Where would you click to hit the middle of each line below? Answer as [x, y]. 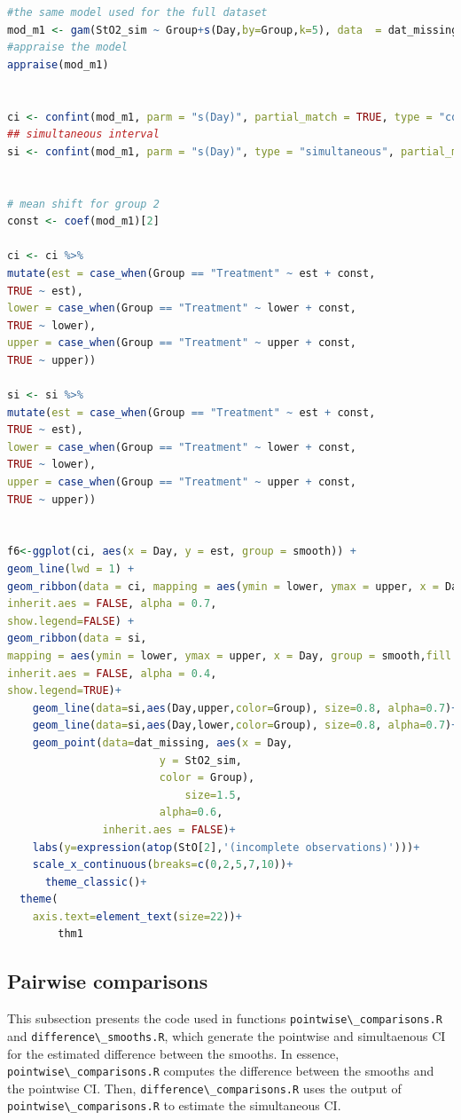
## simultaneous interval [83, 134]
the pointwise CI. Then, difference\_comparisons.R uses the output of [204, 1088]
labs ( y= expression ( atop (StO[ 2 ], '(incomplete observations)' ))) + [226, 847]
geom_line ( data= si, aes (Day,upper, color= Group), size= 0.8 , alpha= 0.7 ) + [245, 708]
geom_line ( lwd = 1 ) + [71, 569]
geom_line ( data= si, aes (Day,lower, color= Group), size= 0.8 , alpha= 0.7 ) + [245, 726]
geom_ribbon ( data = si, [77, 639]
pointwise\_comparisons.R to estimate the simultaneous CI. [174, 1105]
